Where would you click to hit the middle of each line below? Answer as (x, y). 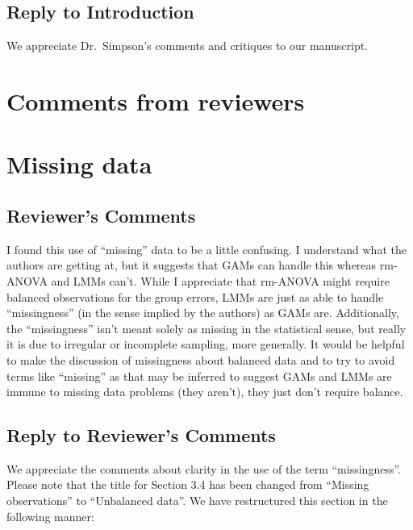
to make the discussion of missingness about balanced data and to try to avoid (201, 359)
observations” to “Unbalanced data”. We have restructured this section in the (197, 501)
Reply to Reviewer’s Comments (141, 435)
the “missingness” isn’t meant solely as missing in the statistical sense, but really (206, 328)
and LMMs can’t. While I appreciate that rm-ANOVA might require (220, 280)
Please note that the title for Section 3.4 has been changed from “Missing (188, 484)
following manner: (50, 516)
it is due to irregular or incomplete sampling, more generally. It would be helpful (206, 344)
